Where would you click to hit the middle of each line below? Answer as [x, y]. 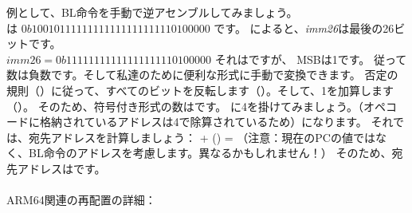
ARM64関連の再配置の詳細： [81, 200]
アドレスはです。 [61, 168]
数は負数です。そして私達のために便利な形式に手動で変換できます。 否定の [202, 75]
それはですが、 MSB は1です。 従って [311, 59]
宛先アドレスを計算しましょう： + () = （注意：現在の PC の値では [202, 137]
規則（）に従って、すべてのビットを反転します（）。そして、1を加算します [200, 90]
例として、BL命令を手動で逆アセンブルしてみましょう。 [152, 12]
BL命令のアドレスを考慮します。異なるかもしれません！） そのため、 [210, 153]
